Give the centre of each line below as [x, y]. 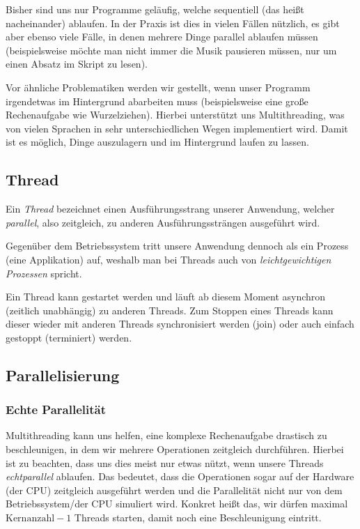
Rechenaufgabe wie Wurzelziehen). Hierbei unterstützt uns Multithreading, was [175, 115]
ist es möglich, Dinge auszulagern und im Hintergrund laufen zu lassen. [157, 142]
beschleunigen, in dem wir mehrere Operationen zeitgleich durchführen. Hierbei [175, 449]
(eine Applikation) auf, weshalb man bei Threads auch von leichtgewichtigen [169, 259]
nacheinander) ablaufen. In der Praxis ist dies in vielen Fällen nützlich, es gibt [173, 23]
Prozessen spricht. [44, 273]
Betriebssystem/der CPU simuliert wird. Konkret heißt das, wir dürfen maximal [177, 504]
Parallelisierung [63, 375]
